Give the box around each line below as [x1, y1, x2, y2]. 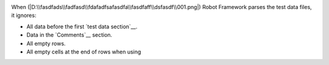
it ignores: [11, 12, 37, 19]
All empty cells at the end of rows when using [26, 48, 141, 55]
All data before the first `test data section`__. [26, 23, 138, 30]
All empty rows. [26, 40, 66, 47]
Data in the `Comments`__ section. [26, 31, 113, 39]
